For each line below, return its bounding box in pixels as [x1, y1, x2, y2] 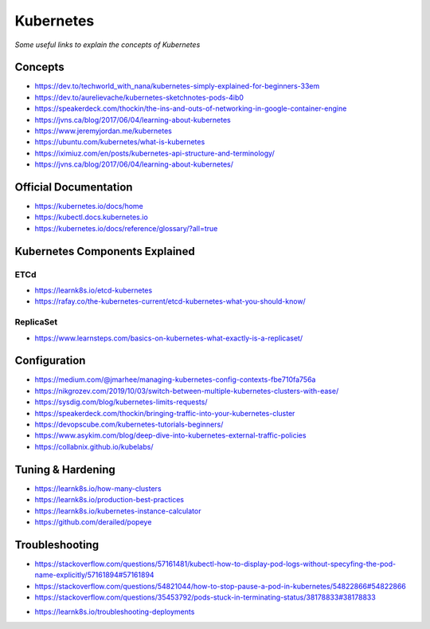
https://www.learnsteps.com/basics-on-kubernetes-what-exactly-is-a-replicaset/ [34, 333, 303, 343]
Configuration [14, 354, 86, 368]
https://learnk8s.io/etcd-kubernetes [34, 285, 153, 295]
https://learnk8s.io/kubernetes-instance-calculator [34, 506, 201, 516]
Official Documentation [14, 180, 133, 194]
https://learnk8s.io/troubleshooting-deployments [34, 607, 195, 617]
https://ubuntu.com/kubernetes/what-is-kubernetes [34, 137, 205, 147]
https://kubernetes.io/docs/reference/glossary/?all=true [34, 223, 218, 233]
